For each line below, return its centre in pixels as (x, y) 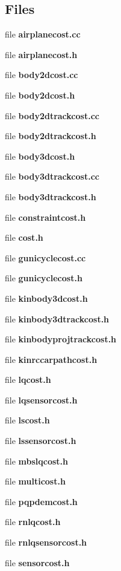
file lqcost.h (28, 380)
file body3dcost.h (40, 156)
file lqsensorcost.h (41, 400)
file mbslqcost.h (37, 461)
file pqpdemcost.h (41, 501)
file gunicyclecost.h (44, 278)
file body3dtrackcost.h (51, 196)
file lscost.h (27, 420)
